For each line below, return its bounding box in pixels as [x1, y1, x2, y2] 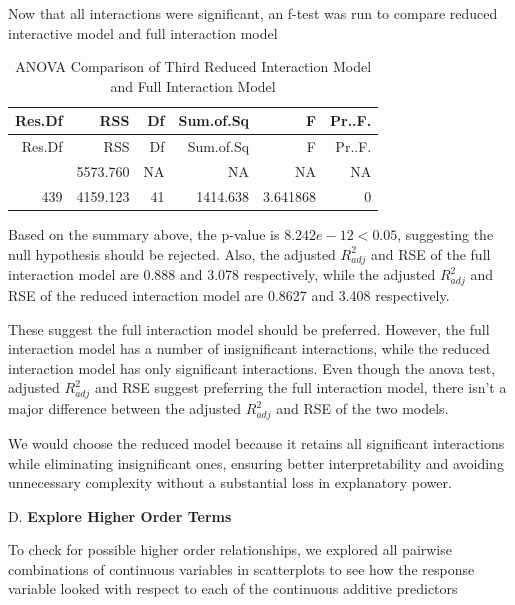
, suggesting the [397, 224, 494, 244]
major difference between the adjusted [8, 398, 242, 419]
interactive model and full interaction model [8, 22, 278, 43]
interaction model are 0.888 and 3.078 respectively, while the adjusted [8, 264, 436, 285]
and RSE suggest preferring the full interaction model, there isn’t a [94, 377, 507, 398]
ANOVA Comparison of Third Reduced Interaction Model [15, 56, 372, 77]
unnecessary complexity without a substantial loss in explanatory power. [8, 472, 452, 493]
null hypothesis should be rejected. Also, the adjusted [8, 243, 336, 264]
